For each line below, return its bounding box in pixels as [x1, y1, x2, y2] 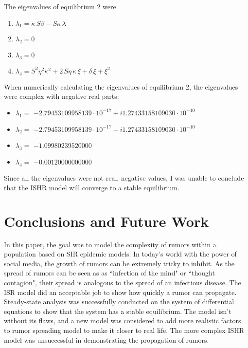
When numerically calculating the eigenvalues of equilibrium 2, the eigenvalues [4, 81, 238, 92]
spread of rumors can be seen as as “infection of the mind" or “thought [4, 268, 215, 278]
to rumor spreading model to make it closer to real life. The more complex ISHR [4, 325, 245, 335]
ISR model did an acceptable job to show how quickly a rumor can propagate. [4, 287, 237, 297]
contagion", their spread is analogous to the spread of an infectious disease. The [4, 277, 241, 288]
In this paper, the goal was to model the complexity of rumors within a [4, 239, 216, 249]
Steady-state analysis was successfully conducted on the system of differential [4, 296, 234, 307]
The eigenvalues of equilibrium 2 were [4, 1, 116, 11]
